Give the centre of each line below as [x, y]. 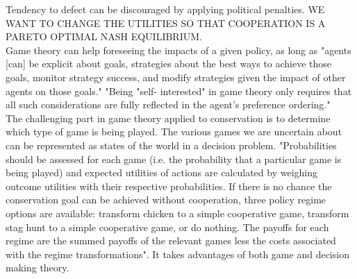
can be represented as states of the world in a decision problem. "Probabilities [171, 145]
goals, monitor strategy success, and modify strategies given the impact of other [176, 77]
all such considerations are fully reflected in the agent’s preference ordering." [168, 104]
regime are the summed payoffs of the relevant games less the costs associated [171, 240]
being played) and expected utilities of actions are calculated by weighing [161, 172]
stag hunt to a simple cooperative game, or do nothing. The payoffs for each [167, 227]
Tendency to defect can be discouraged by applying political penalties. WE [165, 9]
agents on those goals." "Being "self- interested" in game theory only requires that [179, 91]
